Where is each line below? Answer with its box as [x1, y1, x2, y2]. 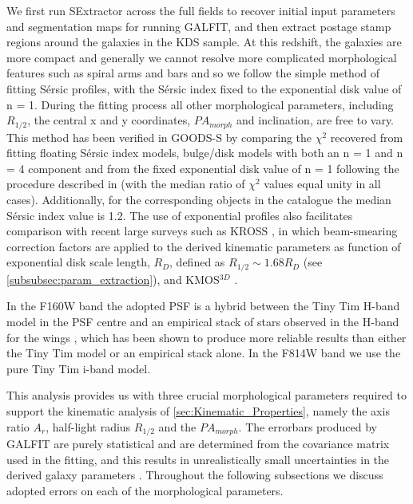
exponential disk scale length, [6, 254, 150, 270]
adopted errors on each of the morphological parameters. [6, 482, 284, 498]
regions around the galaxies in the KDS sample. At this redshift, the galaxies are [6, 33, 402, 50]
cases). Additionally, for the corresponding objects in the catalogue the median [6, 191, 391, 207]
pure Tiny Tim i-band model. [6, 360, 151, 376]
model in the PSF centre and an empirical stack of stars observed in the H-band [6, 313, 399, 329]
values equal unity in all [264, 175, 381, 192]
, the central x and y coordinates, [27, 112, 191, 128]
